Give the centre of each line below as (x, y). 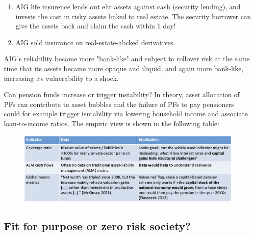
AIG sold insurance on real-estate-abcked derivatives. (95, 42)
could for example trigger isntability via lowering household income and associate (126, 114)
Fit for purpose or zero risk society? (97, 225)
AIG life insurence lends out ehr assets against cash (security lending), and (128, 6)
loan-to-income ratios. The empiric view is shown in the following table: (112, 123)
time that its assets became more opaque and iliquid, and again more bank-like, (124, 68)
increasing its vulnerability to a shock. (61, 78)
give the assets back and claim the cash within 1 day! (95, 26)
